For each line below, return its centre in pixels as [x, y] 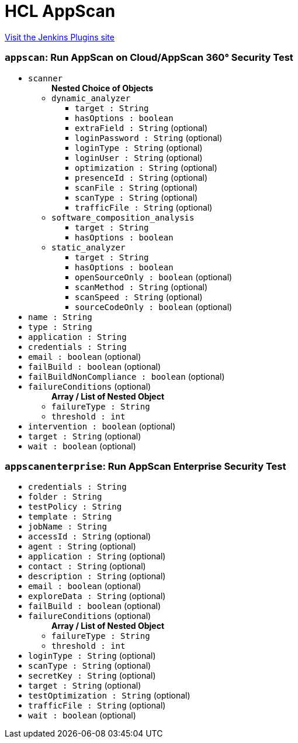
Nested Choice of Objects [102, 88]
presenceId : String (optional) [141, 177]
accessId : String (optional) [90, 536]
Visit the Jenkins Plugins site [60, 37]
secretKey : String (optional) [92, 676]
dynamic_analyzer [91, 98]
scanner [46, 78]
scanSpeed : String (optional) [139, 297]
